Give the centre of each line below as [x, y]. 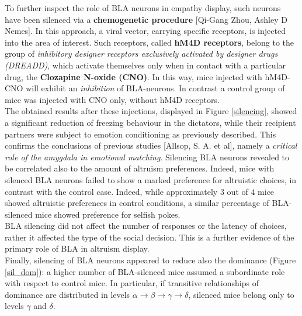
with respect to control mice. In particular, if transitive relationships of [132, 283]
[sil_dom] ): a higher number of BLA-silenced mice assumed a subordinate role [145, 271]
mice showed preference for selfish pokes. [108, 214]
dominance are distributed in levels [67, 294]
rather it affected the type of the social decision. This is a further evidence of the [150, 237]
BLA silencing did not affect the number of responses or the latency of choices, [146, 226]
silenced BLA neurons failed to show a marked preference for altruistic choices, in [151, 179]
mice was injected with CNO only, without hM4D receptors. [112, 99]
